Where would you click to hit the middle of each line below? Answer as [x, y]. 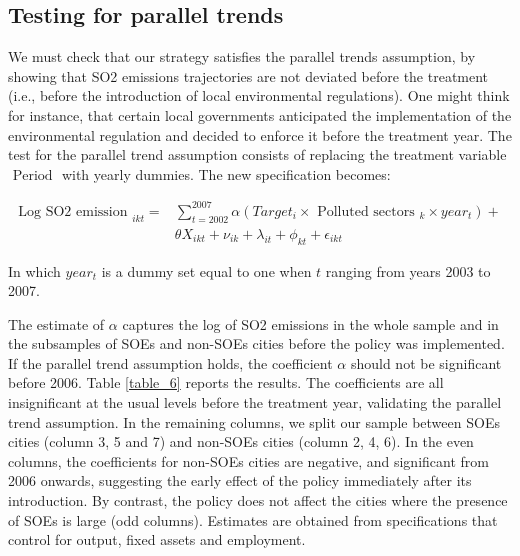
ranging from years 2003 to [408, 270]
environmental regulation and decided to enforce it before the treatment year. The [260, 134]
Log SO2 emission [73, 211]
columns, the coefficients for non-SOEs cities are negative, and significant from [248, 460]
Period [32, 175]
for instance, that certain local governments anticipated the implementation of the [260, 114]
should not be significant [426, 362]
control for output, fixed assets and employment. [157, 539]
